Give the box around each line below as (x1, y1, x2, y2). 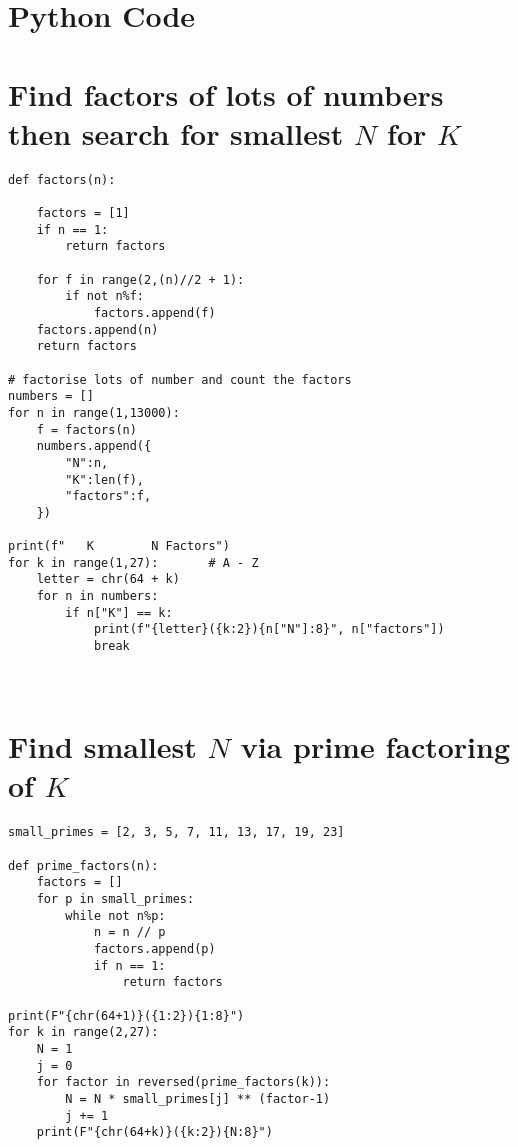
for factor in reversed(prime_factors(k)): (36, 1075, 331, 1090)
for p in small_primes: (36, 891, 195, 906)
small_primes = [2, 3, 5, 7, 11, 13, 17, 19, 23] (8, 825, 345, 840)
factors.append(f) (93, 305, 216, 320)
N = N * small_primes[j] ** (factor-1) (65, 1091, 331, 1106)
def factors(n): (8, 172, 116, 187)
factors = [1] (36, 206, 130, 220)
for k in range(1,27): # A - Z (8, 555, 259, 570)
